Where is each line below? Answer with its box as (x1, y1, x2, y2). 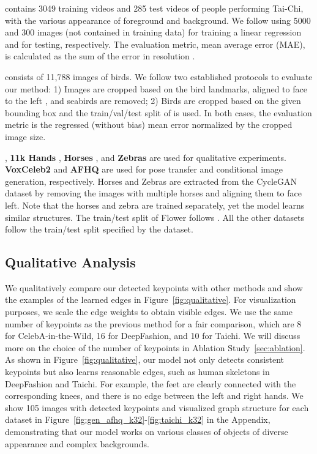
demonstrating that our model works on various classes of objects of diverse (5, 425, 288, 438)
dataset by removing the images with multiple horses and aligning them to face (5, 187, 302, 199)
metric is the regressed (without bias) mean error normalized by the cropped (5, 118, 293, 131)
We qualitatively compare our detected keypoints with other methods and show (5, 281, 303, 294)
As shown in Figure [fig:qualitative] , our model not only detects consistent (5, 353, 285, 366)
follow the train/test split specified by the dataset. (5, 223, 193, 236)
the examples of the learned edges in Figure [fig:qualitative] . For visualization (5, 293, 296, 306)
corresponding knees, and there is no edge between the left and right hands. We (5, 389, 304, 402)
